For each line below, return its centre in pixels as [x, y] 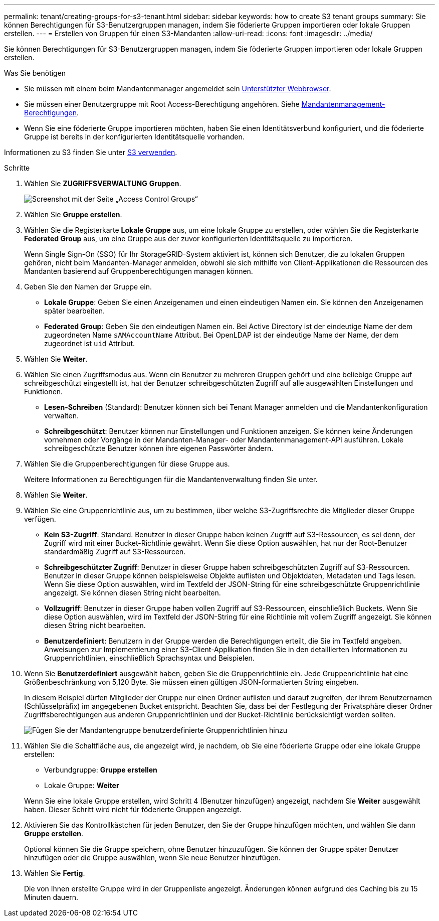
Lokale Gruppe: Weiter [82, 785]
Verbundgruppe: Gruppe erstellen [101, 770]
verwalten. [61, 416]
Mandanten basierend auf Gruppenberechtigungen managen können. [139, 271]
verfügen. [40, 519]
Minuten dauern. [51, 897]
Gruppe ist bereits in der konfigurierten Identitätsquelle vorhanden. [134, 137]
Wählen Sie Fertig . [55, 873]
